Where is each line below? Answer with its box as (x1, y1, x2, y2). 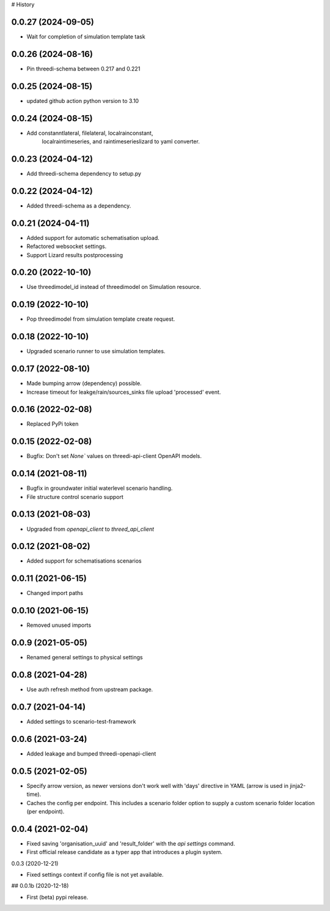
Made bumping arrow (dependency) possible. (26, 380, 142, 387)
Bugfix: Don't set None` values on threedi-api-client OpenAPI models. (26, 452, 202, 460)
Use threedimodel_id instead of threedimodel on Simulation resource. (26, 283, 202, 291)
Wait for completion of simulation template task (26, 32, 146, 40)
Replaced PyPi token (26, 420, 79, 428)
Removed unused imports (26, 621, 92, 629)
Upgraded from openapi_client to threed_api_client (26, 525, 155, 533)
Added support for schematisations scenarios (26, 557, 142, 564)
